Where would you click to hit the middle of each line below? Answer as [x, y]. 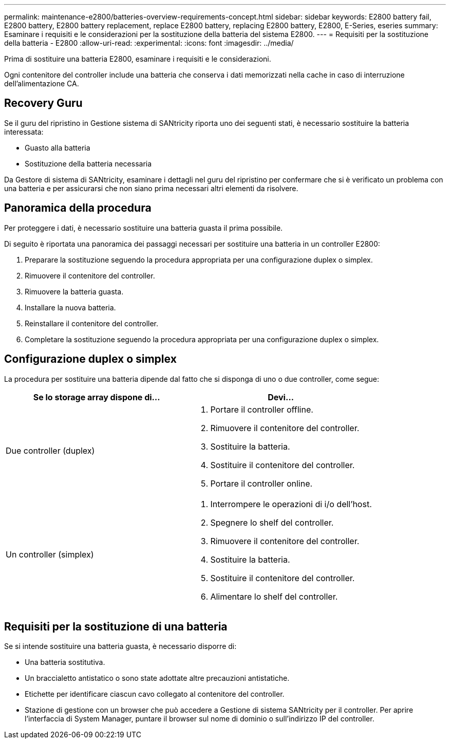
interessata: [24, 132]
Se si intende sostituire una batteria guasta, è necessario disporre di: [120, 646]
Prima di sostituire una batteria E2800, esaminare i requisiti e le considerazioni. [138, 59]
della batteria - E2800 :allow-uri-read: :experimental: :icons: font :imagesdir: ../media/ [149, 43]
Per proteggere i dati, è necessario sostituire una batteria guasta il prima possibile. [144, 228]
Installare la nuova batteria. [70, 307]
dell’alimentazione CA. [42, 83]
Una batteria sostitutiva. [65, 662]
